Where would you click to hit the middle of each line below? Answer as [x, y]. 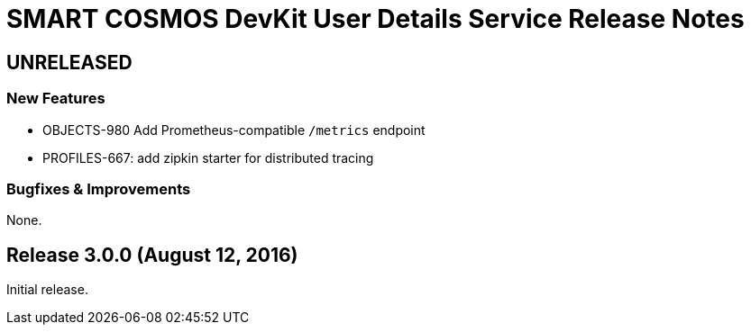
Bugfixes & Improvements [99, 188]
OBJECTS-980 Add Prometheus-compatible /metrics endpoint [234, 130]
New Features [56, 99]
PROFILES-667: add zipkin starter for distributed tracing [208, 157]
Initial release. [47, 290]
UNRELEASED [69, 62]
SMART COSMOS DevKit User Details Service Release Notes [375, 19]
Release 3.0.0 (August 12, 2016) [152, 255]
